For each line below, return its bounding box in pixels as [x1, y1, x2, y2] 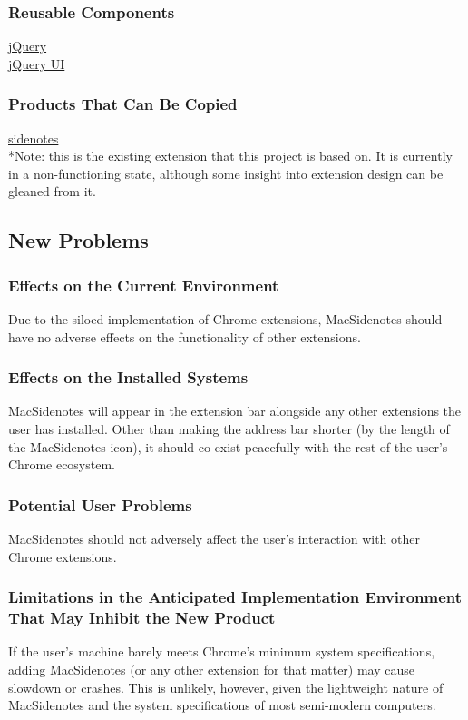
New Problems [8, 226, 149, 254]
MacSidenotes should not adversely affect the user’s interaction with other [8, 529, 420, 547]
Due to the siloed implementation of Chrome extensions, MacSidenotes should [8, 310, 443, 328]
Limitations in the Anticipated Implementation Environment [8, 586, 463, 608]
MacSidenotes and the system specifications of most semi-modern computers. [8, 695, 436, 715]
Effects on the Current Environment [8, 273, 279, 296]
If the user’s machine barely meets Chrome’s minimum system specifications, [8, 642, 435, 661]
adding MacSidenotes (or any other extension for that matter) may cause [8, 659, 414, 678]
